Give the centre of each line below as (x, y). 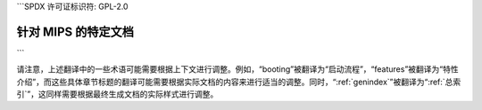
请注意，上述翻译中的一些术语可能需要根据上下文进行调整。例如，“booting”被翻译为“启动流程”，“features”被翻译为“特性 (237, 69)
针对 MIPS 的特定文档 (75, 31)
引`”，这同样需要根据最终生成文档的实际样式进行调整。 (117, 94)
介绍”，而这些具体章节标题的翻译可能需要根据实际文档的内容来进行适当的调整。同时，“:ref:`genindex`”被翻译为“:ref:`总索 (239, 82)
